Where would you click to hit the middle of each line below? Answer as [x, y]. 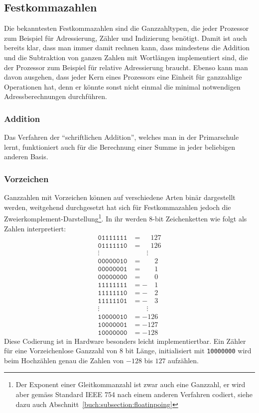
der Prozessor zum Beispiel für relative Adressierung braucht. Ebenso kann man [126, 67]
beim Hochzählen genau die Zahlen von [64, 360]
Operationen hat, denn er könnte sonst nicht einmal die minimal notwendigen [122, 86]
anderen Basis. [26, 156]
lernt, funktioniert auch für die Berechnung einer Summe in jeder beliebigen [120, 147]
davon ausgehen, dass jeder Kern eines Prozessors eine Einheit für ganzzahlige [123, 77]
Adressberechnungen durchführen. [56, 96]
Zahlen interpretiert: [35, 228]
